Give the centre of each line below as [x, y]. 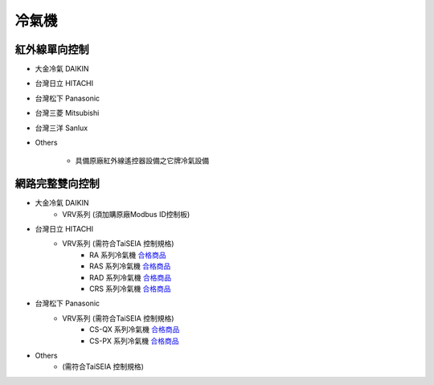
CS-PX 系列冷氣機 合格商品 [135, 341]
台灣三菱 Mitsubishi [67, 113]
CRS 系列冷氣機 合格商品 [131, 289]
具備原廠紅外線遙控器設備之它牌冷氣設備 [142, 161]
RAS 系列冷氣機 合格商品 [130, 266]
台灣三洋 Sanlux [61, 128]
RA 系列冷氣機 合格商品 [128, 255]
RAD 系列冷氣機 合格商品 [131, 277]
